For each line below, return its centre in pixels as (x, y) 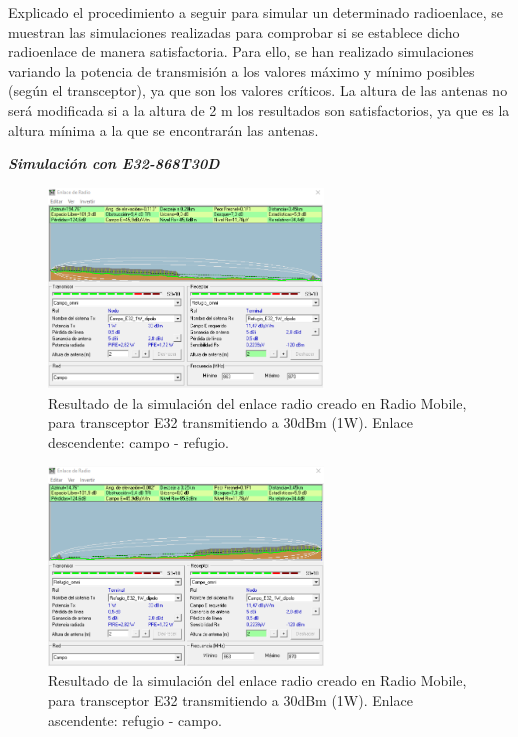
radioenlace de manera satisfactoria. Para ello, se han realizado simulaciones (241, 51)
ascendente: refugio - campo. (135, 719)
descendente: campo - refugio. (138, 441)
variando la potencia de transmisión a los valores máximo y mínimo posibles (241, 70)
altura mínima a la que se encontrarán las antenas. (163, 129)
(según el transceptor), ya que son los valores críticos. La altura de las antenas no (258, 90)
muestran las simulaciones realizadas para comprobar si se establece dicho (234, 31)
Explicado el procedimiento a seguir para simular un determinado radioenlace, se (255, 12)
